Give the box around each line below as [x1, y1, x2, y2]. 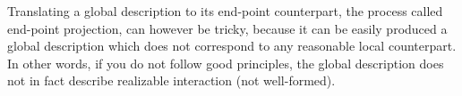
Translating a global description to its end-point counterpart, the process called [7, 2, 443, 20]
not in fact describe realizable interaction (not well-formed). [7, 71, 336, 90]
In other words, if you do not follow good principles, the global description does [7, 53, 444, 72]
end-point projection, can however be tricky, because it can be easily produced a [7, 19, 448, 37]
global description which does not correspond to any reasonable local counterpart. [7, 36, 457, 55]
